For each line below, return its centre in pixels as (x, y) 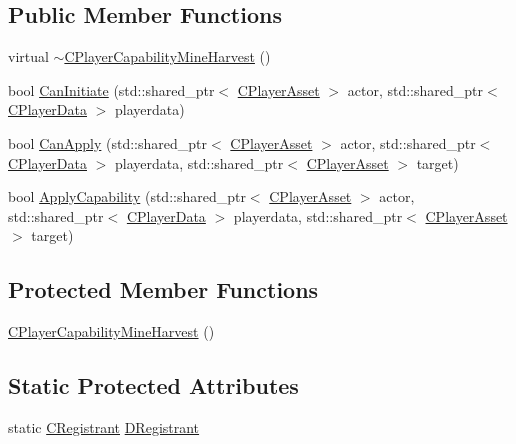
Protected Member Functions (163, 289)
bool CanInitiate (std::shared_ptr (111, 89)
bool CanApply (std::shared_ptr (108, 142)
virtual (28, 56)
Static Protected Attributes (153, 385)
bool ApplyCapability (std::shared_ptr (127, 196)
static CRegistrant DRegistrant (104, 426)
